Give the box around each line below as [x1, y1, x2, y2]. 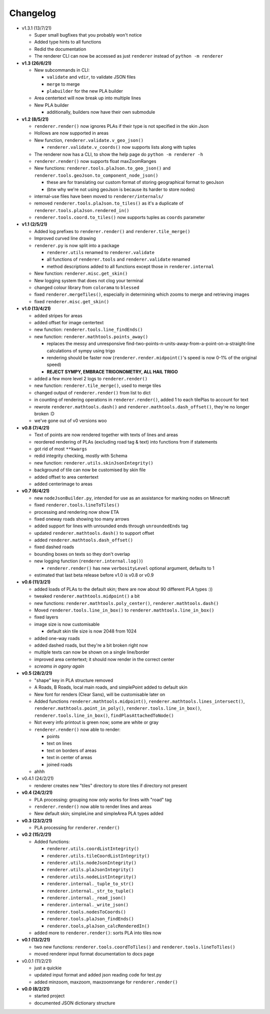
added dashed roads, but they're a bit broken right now [34, 642, 148, 648]
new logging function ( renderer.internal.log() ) [34, 558, 143, 564]
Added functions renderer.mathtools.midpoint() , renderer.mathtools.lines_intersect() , [34, 698, 245, 704]
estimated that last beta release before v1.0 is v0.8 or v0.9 [34, 572, 154, 578]
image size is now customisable [34, 621, 100, 627]
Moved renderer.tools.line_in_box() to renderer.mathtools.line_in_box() [34, 607, 214, 613]
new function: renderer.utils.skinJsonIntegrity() [34, 460, 153, 466]
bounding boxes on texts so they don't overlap [34, 551, 130, 557]
